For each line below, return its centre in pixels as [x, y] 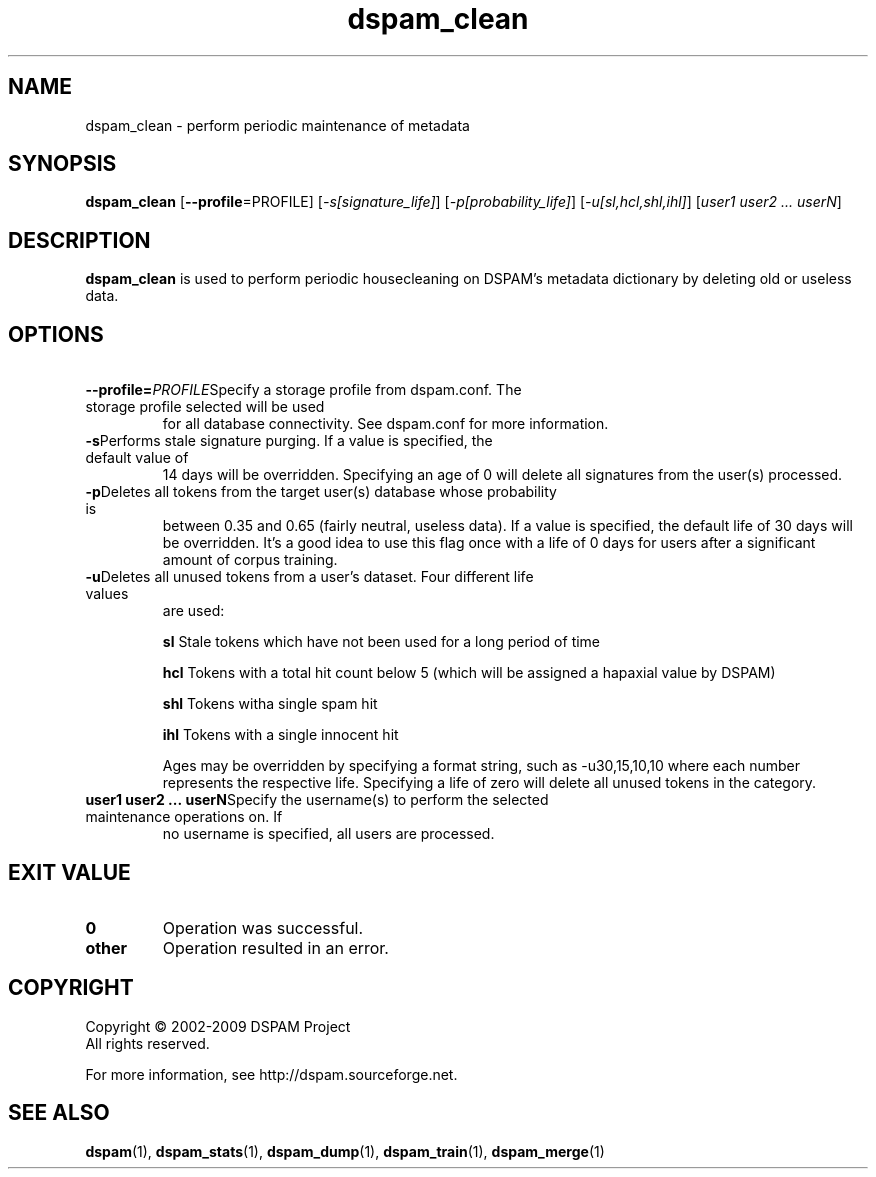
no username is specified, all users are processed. [328, 834]
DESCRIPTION [79, 240]
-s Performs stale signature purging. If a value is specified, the [289, 441]
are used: [193, 611]
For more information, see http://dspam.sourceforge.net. [271, 1074]
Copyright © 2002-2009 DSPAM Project [218, 1026]
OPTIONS [56, 334]
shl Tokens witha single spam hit [270, 704]
